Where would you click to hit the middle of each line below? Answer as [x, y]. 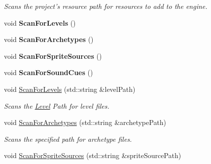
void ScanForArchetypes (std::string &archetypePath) [85, 122]
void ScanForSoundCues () [49, 72]
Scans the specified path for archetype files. [68, 139]
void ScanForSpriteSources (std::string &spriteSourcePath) [93, 155]
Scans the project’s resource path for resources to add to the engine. [106, 6]
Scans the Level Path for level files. [57, 105]
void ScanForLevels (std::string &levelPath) [70, 89]
